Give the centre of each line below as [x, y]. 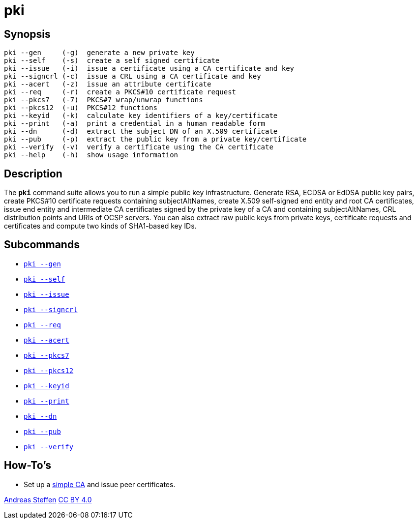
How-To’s [28, 465]
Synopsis [27, 34]
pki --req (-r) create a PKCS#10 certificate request [120, 92]
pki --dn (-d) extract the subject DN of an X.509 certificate [141, 131]
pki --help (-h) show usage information [91, 155]
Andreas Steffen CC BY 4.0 [48, 499]
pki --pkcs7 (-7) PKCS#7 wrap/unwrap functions [104, 100]
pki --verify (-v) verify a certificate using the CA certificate [139, 147]
